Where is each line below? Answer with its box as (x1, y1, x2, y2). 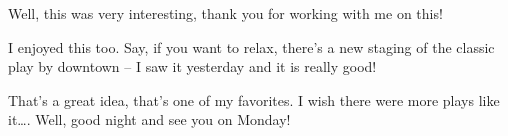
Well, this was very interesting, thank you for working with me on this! (8, 3, 443, 23)
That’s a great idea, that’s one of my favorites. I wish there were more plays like (8, 89, 500, 110)
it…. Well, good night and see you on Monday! (8, 109, 291, 130)
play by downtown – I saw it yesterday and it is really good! (8, 56, 377, 77)
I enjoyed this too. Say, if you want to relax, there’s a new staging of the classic (8, 36, 495, 57)
